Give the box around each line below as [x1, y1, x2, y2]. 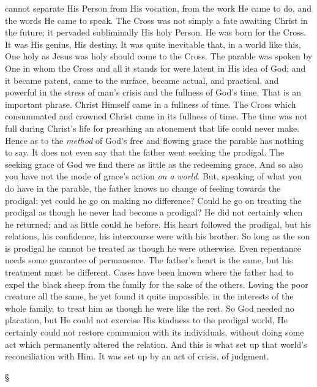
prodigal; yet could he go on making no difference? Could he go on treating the [5, 193, 302, 206]
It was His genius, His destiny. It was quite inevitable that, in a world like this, [5, 37, 301, 50]
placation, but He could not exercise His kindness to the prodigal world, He [5, 314, 288, 326]
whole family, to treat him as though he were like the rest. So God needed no [5, 301, 294, 314]
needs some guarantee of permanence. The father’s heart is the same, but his [5, 254, 293, 266]
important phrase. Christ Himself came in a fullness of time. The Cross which [5, 97, 296, 110]
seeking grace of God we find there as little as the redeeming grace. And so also [5, 157, 304, 170]
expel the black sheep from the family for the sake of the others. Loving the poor [5, 277, 308, 290]
